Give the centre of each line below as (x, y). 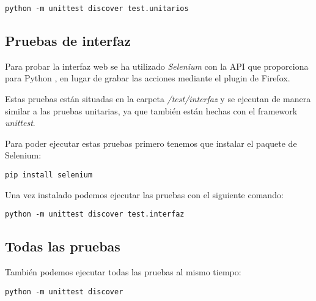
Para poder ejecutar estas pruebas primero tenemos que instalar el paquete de (151, 143)
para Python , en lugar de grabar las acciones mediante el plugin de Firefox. (148, 78)
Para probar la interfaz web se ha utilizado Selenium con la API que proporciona (157, 66)
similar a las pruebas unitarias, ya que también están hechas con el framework (151, 110)
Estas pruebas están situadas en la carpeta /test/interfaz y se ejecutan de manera (158, 99)
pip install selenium (49, 175)
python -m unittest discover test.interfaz (95, 214)
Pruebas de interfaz (68, 41)
